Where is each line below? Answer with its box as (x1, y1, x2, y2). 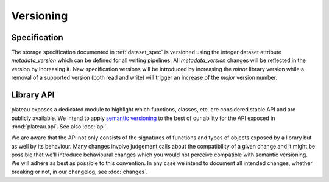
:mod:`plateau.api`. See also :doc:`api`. (11, 122, 108, 130)
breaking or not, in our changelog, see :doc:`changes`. (11, 168, 148, 175)
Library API (11, 90, 55, 100)
